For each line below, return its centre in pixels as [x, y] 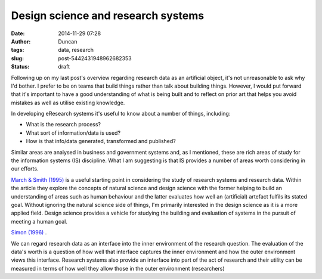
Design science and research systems [108, 15]
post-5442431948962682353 [95, 58]
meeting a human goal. [39, 221]
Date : [18, 33]
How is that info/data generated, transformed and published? [101, 141]
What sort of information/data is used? [73, 133]
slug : [17, 58]
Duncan [68, 41]
